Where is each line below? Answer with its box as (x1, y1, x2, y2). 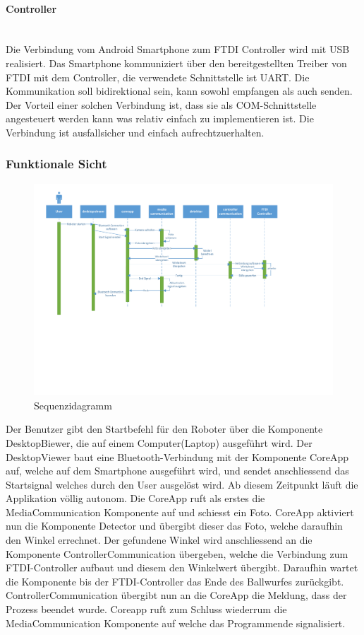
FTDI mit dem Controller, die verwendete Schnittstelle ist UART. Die (6, 69, 310, 84)
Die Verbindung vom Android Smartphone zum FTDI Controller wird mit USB (6, 42, 350, 57)
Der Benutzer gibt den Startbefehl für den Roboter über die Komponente (6, 421, 323, 436)
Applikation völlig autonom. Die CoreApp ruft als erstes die (6, 491, 265, 506)
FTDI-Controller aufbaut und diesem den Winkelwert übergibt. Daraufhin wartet (6, 560, 358, 575)
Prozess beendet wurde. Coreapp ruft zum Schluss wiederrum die (6, 602, 287, 617)
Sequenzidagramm (34, 397, 112, 412)
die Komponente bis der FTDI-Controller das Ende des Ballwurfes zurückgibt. (6, 573, 344, 588)
